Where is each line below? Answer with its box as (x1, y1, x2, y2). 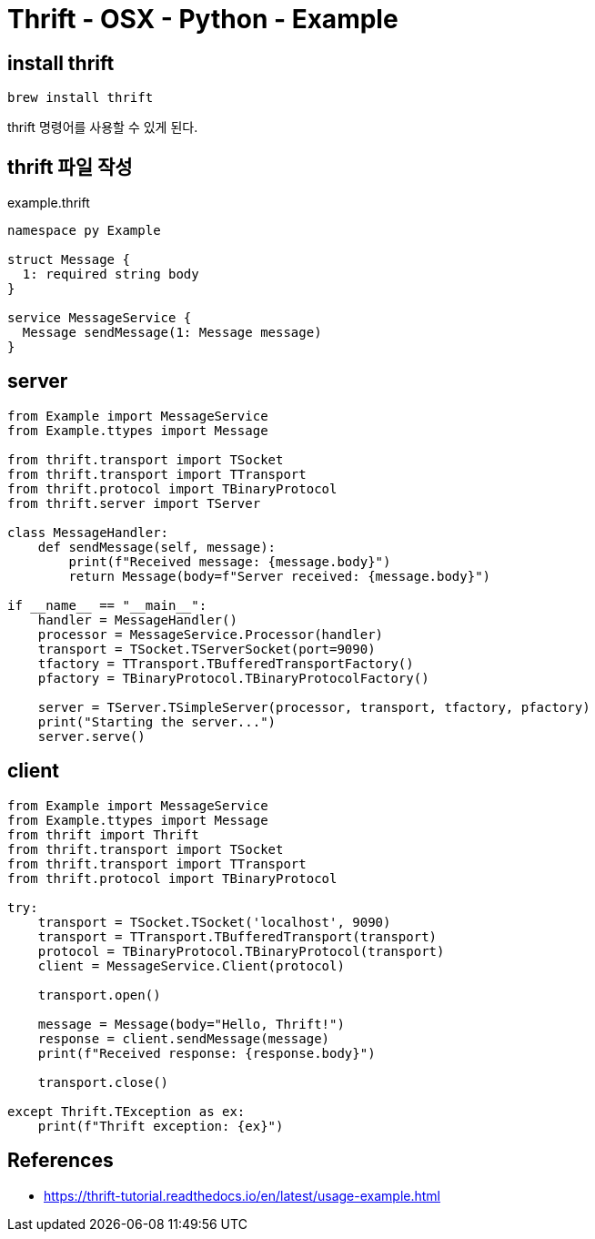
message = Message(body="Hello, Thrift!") (37, 1016, 345, 1031)
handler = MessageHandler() (37, 612, 237, 627)
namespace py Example (7, 223, 161, 239)
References (7, 1149, 114, 1173)
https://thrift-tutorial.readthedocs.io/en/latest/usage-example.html (44, 1187, 440, 1203)
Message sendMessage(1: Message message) (22, 325, 322, 340)
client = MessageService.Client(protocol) (37, 958, 345, 973)
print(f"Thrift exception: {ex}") (37, 1118, 284, 1133)
